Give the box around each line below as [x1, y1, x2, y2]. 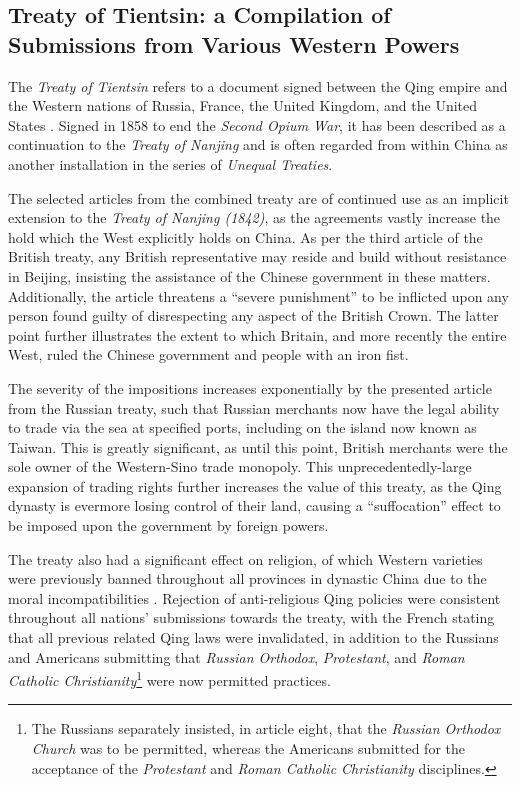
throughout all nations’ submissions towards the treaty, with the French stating [8, 607, 495, 628]
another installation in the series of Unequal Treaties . [8, 153, 333, 174]
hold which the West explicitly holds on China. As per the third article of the [8, 226, 483, 247]
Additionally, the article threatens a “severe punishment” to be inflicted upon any [8, 285, 509, 306]
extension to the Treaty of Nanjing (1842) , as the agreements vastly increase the [8, 207, 501, 228]
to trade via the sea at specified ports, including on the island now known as [8, 417, 477, 438]
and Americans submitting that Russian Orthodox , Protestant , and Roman [8, 646, 465, 667]
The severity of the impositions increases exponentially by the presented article [8, 377, 492, 398]
